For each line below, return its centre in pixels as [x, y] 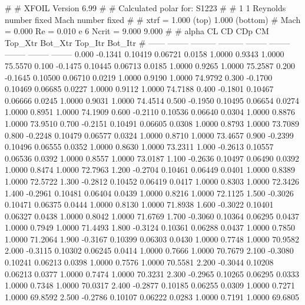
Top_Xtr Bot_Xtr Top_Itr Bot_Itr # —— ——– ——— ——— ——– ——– [147, 42]
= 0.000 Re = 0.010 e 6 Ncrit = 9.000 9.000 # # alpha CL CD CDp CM [137, 31]
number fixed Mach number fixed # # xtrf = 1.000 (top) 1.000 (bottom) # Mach [153, 19]
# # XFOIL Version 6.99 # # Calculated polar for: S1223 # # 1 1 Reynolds [145, 8]
